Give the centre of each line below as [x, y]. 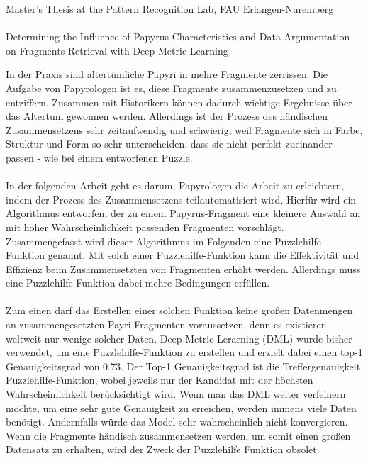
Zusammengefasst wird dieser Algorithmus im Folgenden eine [139, 241]
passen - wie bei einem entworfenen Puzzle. [99, 157]
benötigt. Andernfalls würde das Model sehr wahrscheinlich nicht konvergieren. [177, 422]
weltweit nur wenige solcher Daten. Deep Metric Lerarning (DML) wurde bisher [179, 338]
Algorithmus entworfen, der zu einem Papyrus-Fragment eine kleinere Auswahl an [183, 213]
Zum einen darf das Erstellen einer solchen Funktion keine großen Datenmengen [179, 310]
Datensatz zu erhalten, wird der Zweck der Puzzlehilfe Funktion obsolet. [163, 449]
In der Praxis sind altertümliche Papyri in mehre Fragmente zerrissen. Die [167, 74]
